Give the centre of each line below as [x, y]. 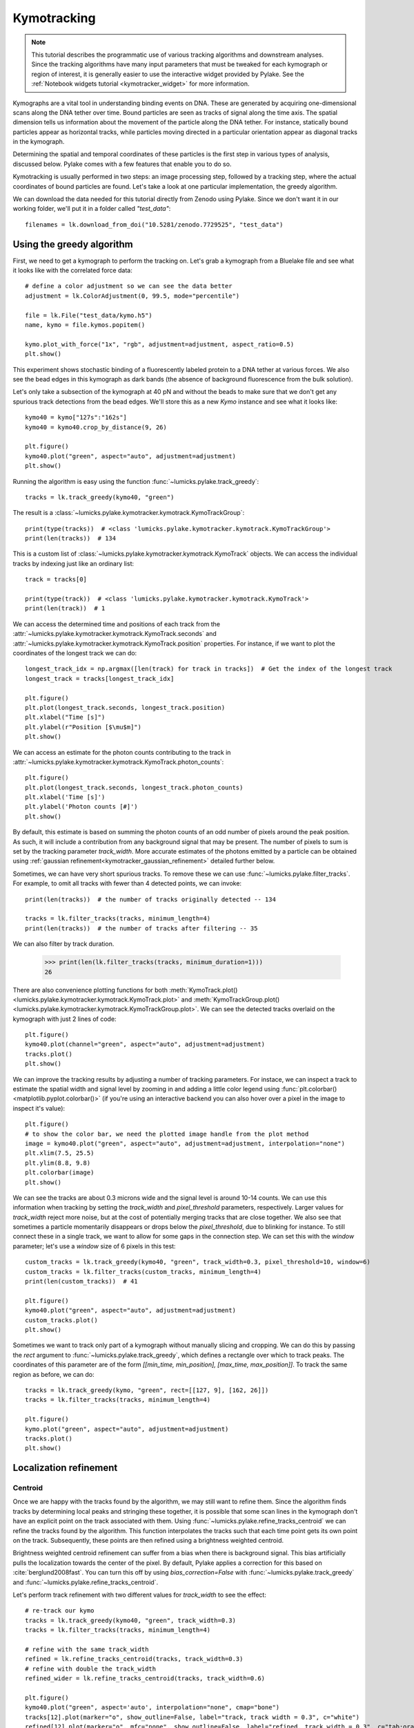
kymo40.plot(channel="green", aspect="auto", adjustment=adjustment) [145, 1044]
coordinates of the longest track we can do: [75, 652]
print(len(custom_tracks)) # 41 [81, 1281]
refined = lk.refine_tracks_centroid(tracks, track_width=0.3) [134, 1659]
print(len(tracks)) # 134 [71, 538]
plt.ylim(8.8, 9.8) [58, 1163]
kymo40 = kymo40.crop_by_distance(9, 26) [96, 427]
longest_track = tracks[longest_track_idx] [100, 678]
